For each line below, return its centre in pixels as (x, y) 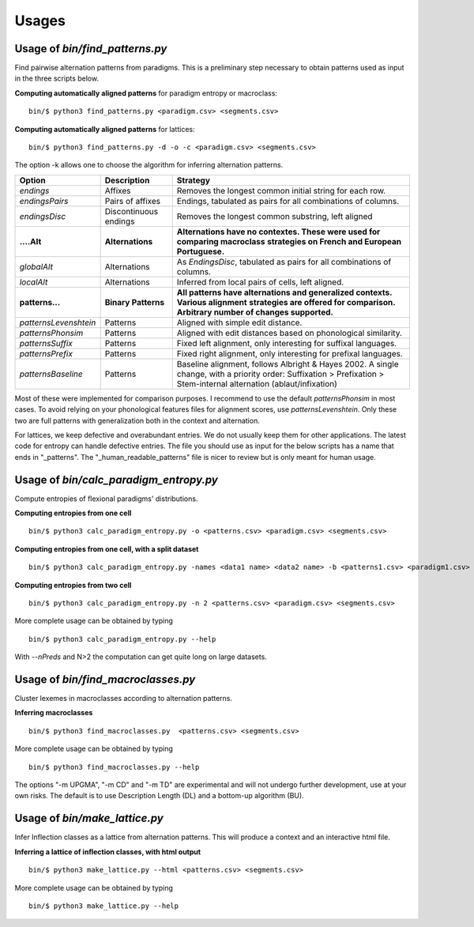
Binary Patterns (135, 302)
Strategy (194, 180)
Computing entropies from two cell (73, 585)
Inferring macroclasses (54, 713)
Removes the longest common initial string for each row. (281, 190)
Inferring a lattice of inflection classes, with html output (108, 852)
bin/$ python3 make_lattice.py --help (104, 906)
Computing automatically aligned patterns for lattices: (105, 129)
